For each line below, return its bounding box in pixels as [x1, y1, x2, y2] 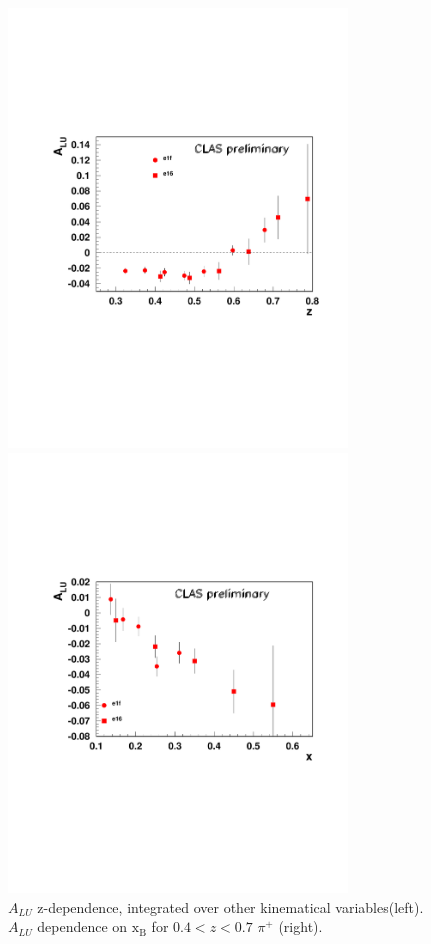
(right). [278, 916, 323, 937]
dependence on [37, 916, 128, 937]
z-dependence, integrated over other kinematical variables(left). [37, 896, 424, 917]
